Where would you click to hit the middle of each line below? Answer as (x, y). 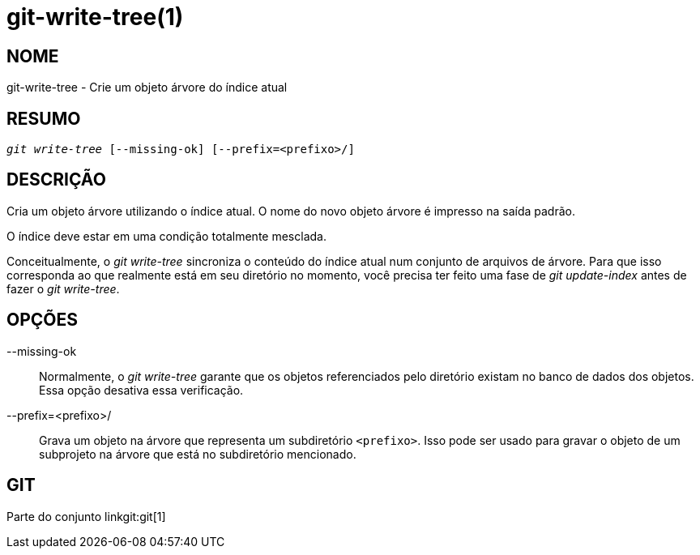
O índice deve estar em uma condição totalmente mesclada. (166, 236)
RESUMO (44, 118)
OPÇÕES (43, 320)
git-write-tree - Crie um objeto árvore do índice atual (147, 88)
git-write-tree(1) (95, 17)
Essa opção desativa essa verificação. (141, 390)
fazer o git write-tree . (63, 288)
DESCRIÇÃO (56, 180)
